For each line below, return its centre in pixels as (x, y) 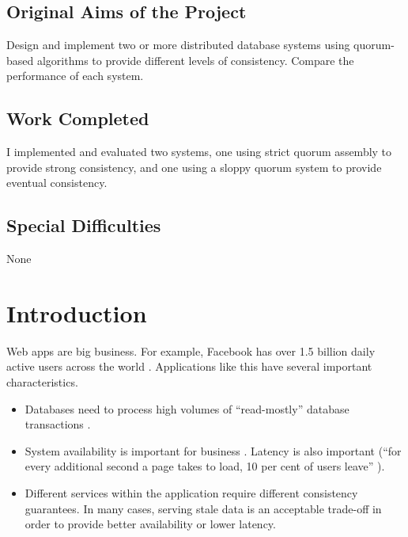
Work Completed (78, 118)
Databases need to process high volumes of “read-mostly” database (187, 408)
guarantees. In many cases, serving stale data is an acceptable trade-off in (203, 508)
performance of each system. (75, 76)
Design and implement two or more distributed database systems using (178, 45)
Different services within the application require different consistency (191, 493)
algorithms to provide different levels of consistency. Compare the (195, 60)
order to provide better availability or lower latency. (150, 524)
